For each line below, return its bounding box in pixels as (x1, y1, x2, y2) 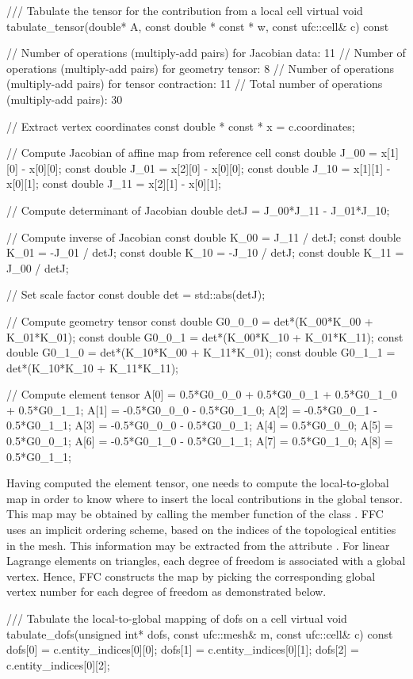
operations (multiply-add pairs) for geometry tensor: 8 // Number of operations (6, 59, 395, 76)
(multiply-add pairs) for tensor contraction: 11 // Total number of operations (6, 75, 383, 92)
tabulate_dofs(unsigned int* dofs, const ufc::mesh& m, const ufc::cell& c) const (6, 625, 393, 642)
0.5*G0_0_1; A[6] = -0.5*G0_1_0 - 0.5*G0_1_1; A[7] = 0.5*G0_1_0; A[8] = (6, 433, 393, 449)
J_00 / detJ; (6, 259, 69, 276)
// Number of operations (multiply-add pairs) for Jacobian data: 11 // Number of (6, 44, 406, 61)
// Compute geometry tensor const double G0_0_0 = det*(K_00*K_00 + (6, 312, 373, 329)
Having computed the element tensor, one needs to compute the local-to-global (6, 475, 389, 491)
